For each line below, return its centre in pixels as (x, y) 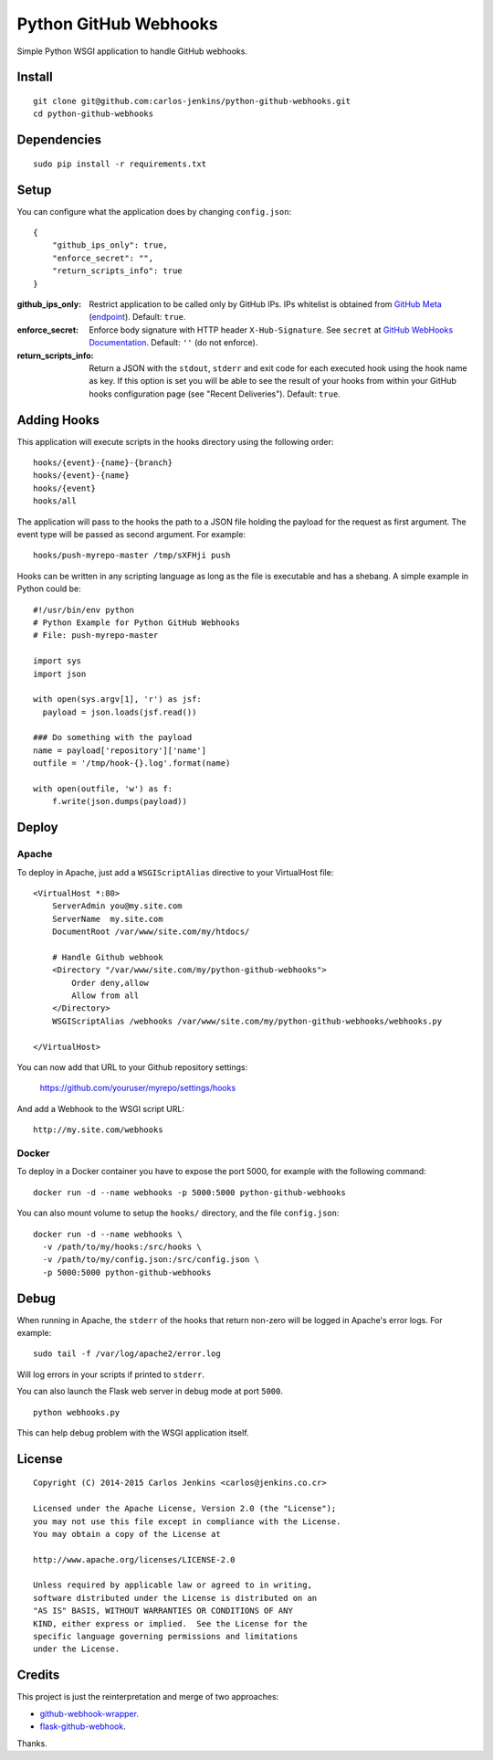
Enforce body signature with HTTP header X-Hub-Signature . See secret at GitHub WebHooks (271, 330)
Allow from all (105, 996)
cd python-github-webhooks (94, 114)
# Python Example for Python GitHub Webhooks (137, 622)
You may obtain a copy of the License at (127, 1534)
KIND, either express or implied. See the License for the (170, 1623)
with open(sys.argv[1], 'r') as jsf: (118, 700)
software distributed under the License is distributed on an (175, 1598)
